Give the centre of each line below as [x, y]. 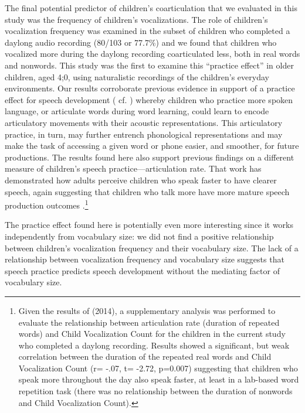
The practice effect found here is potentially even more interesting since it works [149, 225]
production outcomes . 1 [47, 204]
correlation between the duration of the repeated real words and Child [145, 356]
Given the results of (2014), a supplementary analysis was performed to [147, 310]
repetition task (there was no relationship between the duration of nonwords [155, 391]
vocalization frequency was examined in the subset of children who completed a [148, 31]
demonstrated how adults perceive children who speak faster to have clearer [141, 180]
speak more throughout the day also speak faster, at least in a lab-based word [159, 379]
